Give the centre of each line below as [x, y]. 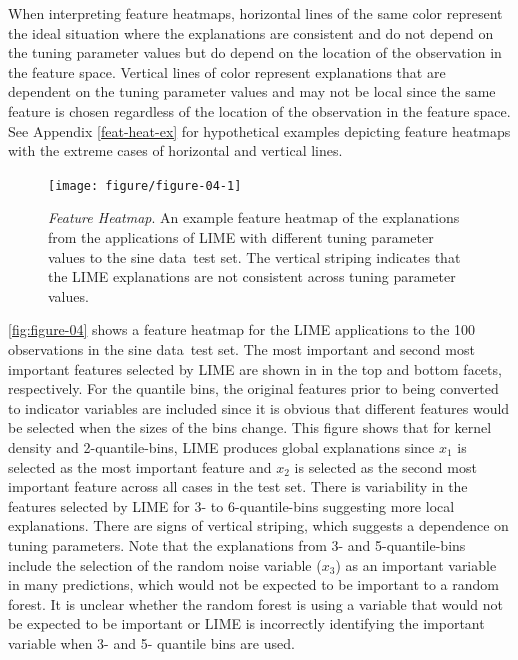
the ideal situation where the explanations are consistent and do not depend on [251, 32]
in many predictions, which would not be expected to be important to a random [253, 584]
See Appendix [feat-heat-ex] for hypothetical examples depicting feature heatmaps [259, 130]
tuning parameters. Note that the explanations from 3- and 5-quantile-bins [237, 544]
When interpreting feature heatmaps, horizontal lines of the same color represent [255, 13]
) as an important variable [416, 564]
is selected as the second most [385, 466]
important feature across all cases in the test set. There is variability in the [238, 486]
